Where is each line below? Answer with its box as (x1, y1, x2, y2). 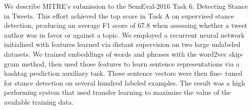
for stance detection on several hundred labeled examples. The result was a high (4, 77, 246, 88)
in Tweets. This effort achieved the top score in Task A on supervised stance (4, 10, 234, 21)
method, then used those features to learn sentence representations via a (21, 58, 240, 68)
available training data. (4, 96, 74, 107)
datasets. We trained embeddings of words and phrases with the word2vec (4, 48, 227, 59)
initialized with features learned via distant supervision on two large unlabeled (4, 39, 241, 49)
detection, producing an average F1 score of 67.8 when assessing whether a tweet (4, 20, 248, 30)
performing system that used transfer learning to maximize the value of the (4, 87, 231, 97)
